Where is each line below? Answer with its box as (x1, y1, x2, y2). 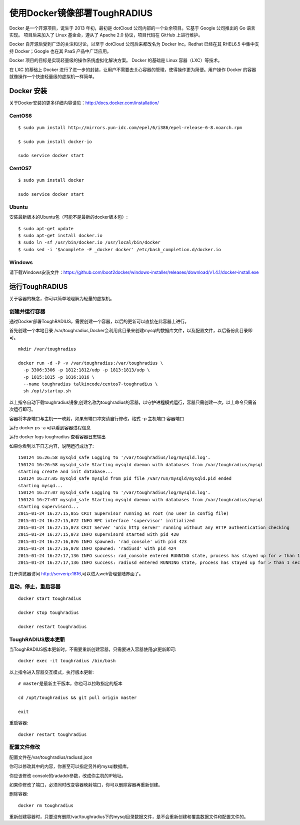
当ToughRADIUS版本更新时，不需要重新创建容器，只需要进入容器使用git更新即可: (9, 646, 177, 652)
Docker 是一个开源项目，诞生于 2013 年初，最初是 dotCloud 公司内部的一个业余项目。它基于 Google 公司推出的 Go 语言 (9, 25, 256, 31)
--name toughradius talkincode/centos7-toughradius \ (23, 381, 158, 387)
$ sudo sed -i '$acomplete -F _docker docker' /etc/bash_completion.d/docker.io (18, 247, 221, 252)
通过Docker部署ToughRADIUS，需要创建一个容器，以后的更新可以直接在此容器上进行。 (9, 318, 189, 324)
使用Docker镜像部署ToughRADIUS (9, 8, 152, 19)
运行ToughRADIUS (9, 282, 68, 291)
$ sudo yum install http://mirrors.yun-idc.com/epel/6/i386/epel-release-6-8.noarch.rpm (18, 125, 242, 130)
